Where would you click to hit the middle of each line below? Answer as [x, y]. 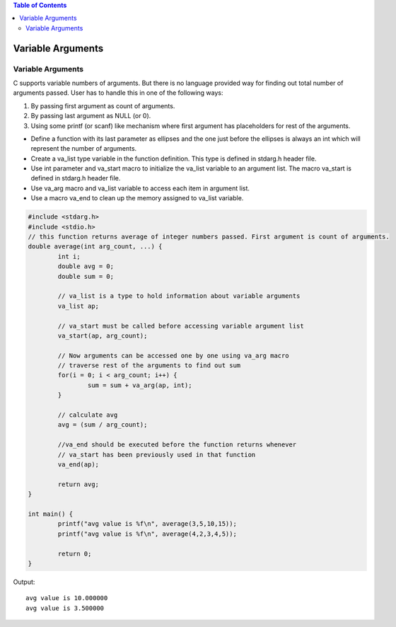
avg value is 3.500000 [65, 608]
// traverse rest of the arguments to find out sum [149, 366]
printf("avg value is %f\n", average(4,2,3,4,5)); [147, 534]
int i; [69, 256]
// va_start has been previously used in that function [157, 454]
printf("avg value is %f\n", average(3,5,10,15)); [147, 524]
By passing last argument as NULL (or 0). [91, 116]
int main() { [51, 514]
